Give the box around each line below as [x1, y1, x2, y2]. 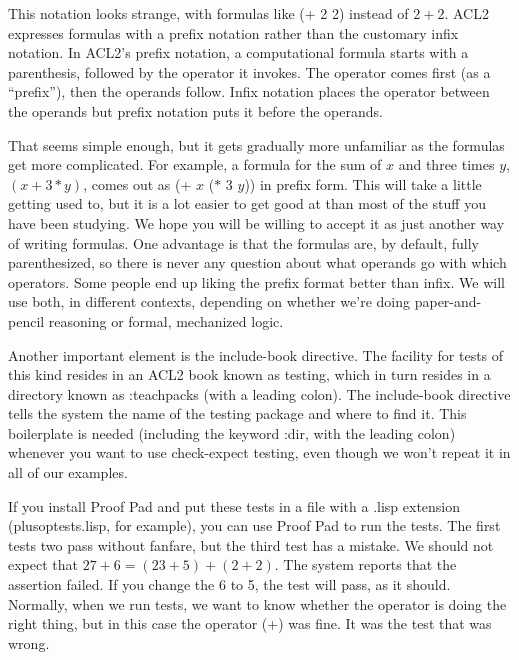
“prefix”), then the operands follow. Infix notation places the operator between [8, 81, 490, 102]
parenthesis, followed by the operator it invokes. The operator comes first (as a [8, 61, 491, 82]
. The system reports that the [274, 554, 457, 575]
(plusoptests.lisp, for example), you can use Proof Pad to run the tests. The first [8, 515, 501, 536]
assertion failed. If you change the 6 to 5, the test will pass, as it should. [8, 574, 451, 595]
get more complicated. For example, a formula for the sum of [8, 154, 382, 175]
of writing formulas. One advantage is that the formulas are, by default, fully [8, 232, 479, 253]
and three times [398, 154, 495, 175]
